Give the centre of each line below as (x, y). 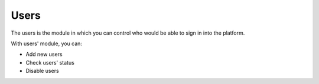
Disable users (42, 71)
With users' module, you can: (47, 43)
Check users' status (50, 62)
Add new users (44, 54)
